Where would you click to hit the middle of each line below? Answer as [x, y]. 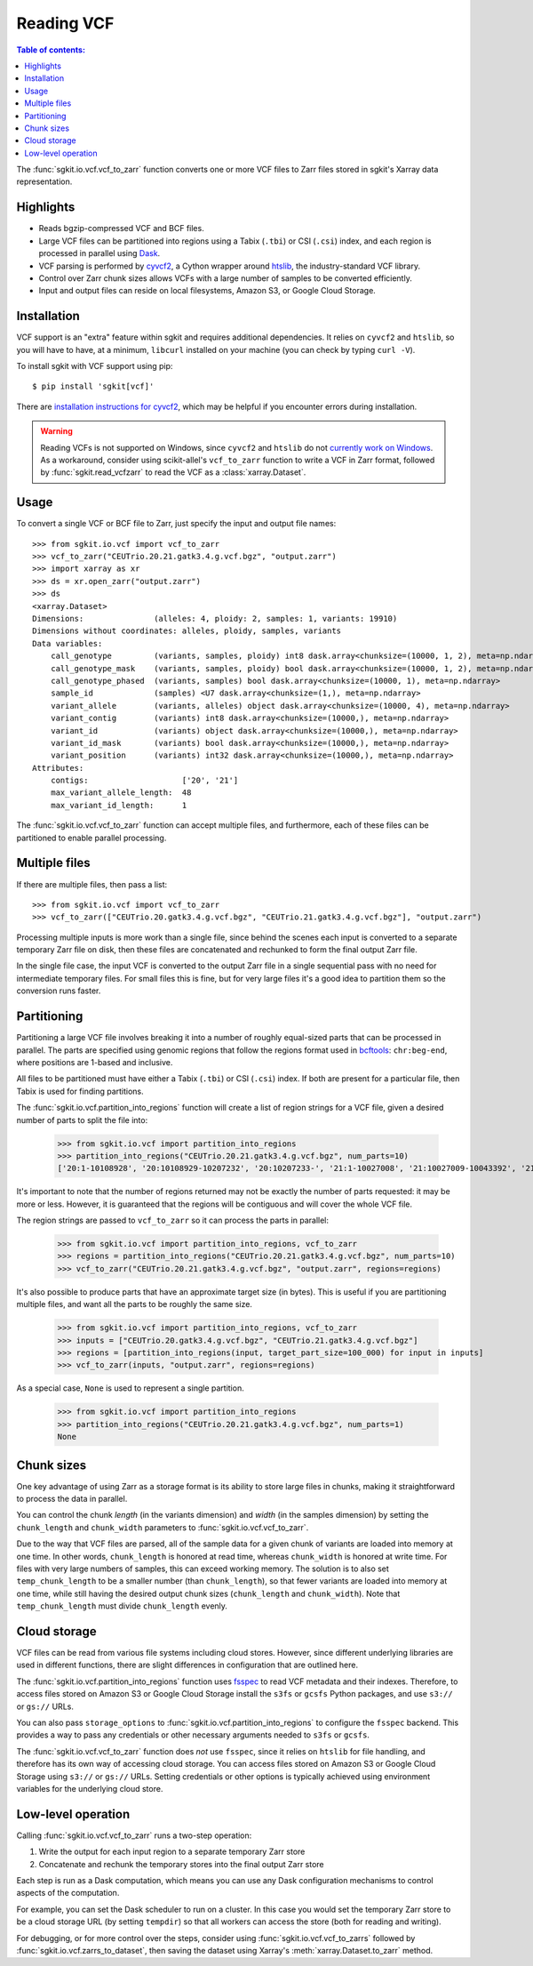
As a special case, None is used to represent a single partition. [130, 1388]
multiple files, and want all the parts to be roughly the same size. [135, 1304]
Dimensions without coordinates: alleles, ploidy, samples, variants [187, 631]
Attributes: [58, 768]
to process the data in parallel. [72, 1498]
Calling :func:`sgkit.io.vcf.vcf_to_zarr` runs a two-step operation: [134, 1835]
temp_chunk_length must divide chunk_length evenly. [122, 1606]
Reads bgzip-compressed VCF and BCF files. [121, 229]
